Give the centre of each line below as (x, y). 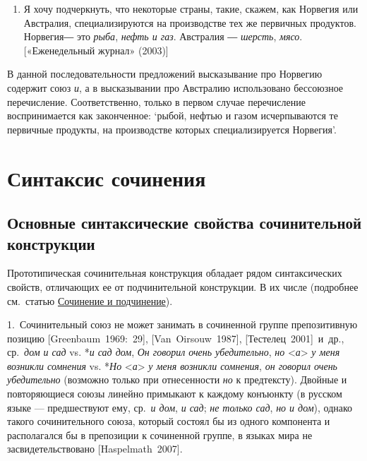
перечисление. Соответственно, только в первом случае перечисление (156, 101)
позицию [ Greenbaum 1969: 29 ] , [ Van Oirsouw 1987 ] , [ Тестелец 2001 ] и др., (176, 338)
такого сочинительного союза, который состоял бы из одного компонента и (169, 421)
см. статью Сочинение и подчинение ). (90, 300)
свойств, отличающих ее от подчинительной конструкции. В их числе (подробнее (183, 286)
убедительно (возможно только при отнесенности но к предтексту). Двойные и (177, 379)
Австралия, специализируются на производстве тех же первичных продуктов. (190, 22)
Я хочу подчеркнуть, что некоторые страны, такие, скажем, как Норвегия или (191, 8)
